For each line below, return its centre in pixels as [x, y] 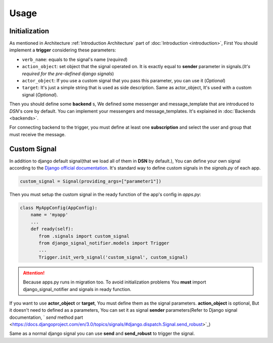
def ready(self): [52, 229]
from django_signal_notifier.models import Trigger [104, 243]
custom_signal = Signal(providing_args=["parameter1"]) [91, 181]
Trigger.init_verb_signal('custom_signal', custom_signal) [113, 257]
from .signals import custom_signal [84, 236]
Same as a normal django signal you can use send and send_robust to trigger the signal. [102, 333]
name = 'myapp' [49, 215]
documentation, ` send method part [46, 317]
